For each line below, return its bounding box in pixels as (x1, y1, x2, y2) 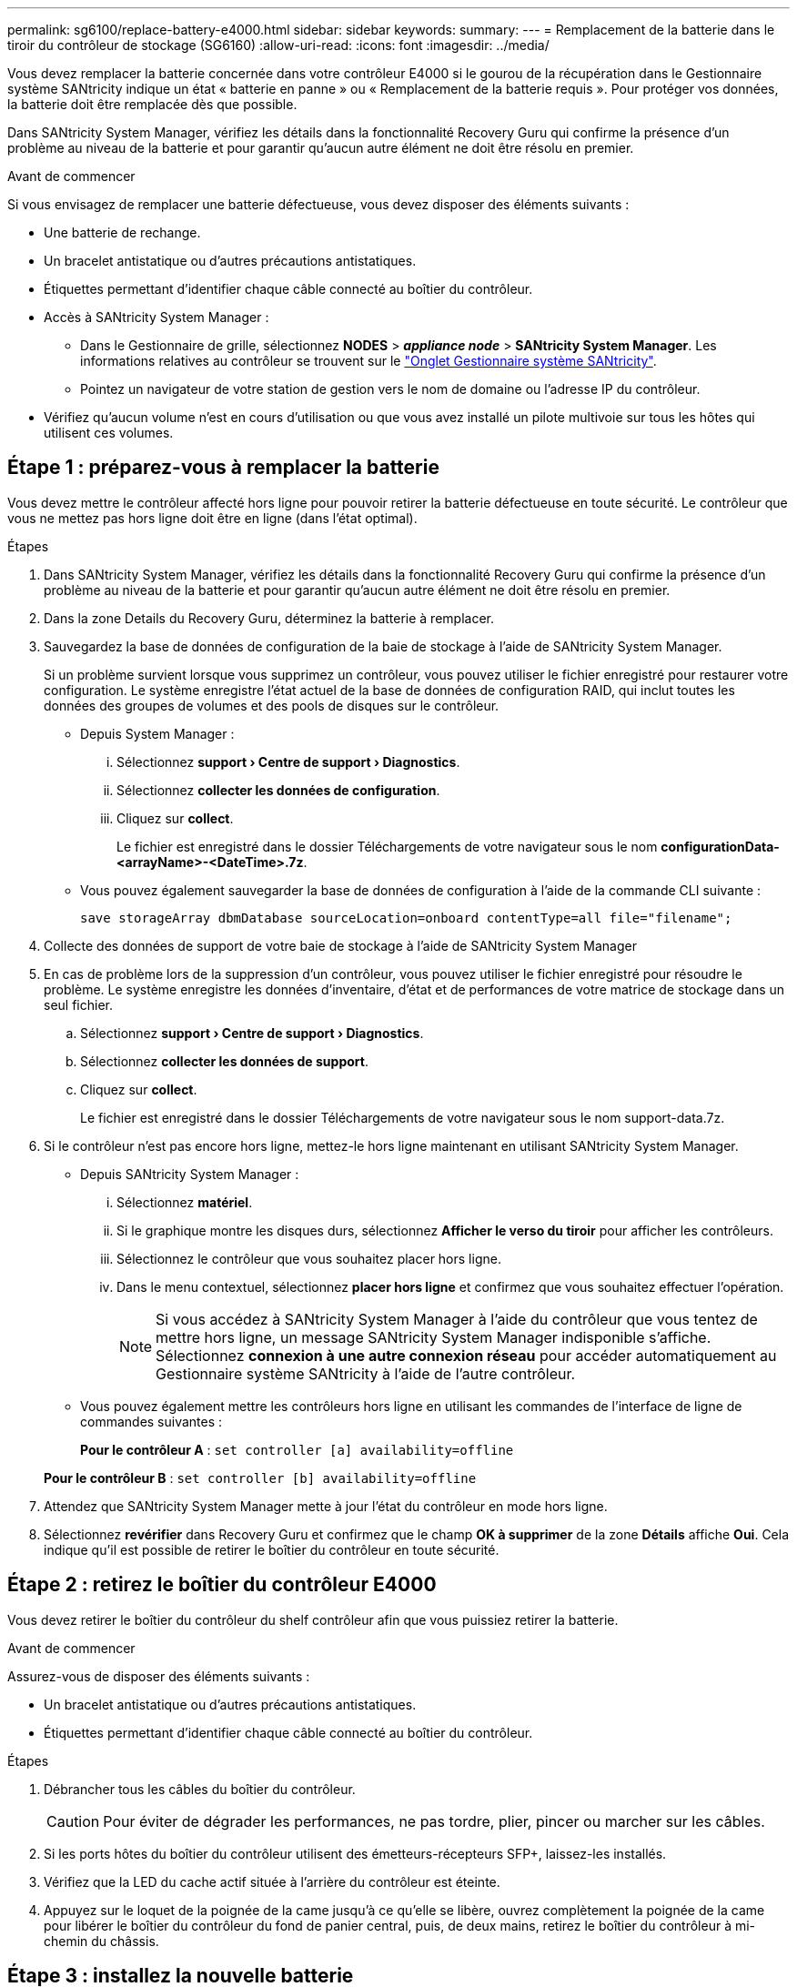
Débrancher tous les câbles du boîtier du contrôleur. (44, 1780, 356, 1797)
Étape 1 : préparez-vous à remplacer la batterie (7, 456, 439, 479)
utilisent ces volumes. (44, 425, 174, 440)
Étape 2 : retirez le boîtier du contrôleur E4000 (7, 1573, 437, 1597)
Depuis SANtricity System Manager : (80, 1165, 299, 1182)
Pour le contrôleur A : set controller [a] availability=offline (80, 1441, 514, 1457)
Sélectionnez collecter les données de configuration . (116, 782, 440, 798)
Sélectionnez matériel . (116, 1194, 253, 1210)
